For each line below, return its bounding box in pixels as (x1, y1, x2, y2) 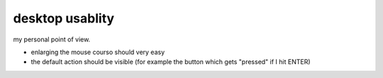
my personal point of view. (13, 35, 91, 44)
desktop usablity (13, 11, 115, 26)
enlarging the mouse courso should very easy (30, 48, 165, 56)
